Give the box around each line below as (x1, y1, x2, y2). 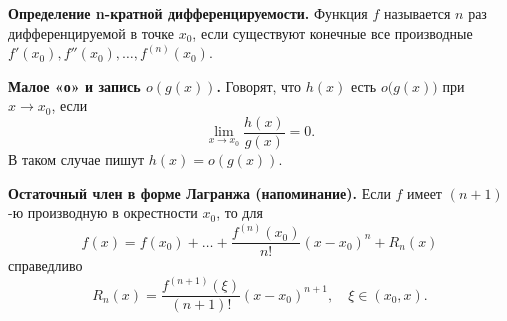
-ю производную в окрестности (8, 202, 198, 223)
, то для (216, 202, 263, 223)
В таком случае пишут (8, 149, 145, 170)
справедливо (8, 255, 83, 276)
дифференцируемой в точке (8, 22, 174, 43)
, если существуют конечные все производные (192, 22, 473, 43)
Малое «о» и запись (8, 75, 141, 96)
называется (383, 3, 451, 23)
